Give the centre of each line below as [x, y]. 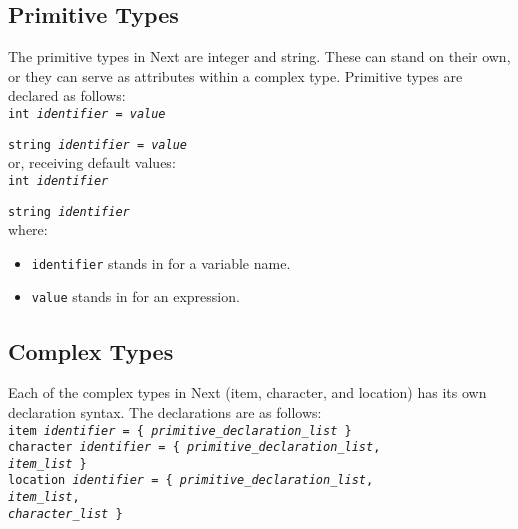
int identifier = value [87, 113]
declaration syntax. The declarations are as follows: [165, 411]
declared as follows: [67, 95]
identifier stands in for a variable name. [161, 262]
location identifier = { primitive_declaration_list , [191, 480]
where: [28, 229]
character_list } [65, 513]
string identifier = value [97, 144]
